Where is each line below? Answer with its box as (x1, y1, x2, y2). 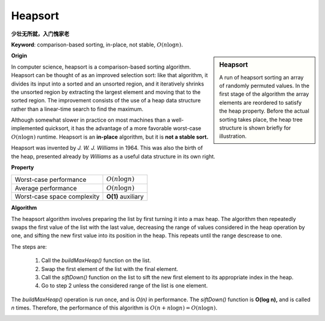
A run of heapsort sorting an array (219, 73, 304, 81)
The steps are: (11, 243, 48, 250)
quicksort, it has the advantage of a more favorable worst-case (45, 125, 202, 132)
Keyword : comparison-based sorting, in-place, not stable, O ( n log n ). (11, 41, 184, 48)
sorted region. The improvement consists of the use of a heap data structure (11, 97, 201, 104)
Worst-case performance (14, 175, 87, 184)
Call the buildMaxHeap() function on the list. (41, 257, 152, 264)
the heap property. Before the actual (219, 107, 309, 114)
